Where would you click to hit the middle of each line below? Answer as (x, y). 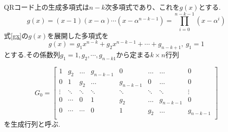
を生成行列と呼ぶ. (32, 124)
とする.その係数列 (32, 55)
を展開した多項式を (78, 35)
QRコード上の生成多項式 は (47, 7)
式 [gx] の (16, 35)
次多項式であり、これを (142, 7)
